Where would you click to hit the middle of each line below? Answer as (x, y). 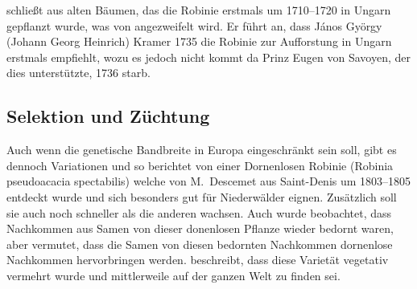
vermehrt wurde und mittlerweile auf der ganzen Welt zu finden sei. (173, 275)
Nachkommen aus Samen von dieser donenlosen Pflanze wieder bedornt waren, (200, 228)
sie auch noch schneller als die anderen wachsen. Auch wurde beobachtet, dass (199, 212)
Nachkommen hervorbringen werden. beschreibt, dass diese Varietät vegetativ (198, 260)
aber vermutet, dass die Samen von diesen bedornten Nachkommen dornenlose (200, 244)
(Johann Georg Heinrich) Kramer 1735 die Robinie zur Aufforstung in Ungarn (199, 41)
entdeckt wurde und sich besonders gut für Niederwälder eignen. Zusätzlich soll (202, 196)
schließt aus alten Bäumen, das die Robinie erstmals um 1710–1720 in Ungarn (199, 10)
